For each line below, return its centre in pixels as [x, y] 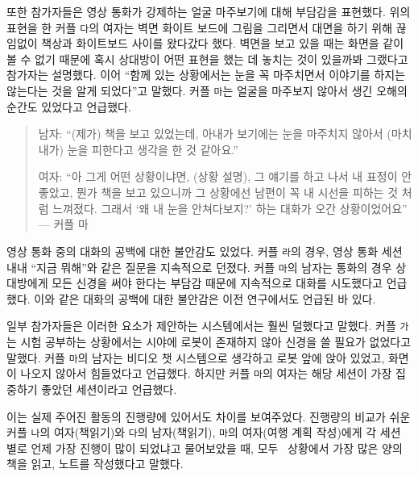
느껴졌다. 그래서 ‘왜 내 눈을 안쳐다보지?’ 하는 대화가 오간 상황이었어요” [230, 208]
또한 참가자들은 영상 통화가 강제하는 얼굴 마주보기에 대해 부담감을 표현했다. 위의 [209, 11]
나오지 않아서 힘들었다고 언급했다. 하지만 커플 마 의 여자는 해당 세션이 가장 [206, 373]
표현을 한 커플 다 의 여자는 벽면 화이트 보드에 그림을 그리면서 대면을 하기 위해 [200, 27]
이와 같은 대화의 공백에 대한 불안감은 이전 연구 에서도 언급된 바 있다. [205, 298]
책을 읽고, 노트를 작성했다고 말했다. [95, 464]
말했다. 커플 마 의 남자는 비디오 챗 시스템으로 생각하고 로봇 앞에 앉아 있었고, [196, 357]
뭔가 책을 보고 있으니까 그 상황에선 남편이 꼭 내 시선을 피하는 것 [237, 192]
